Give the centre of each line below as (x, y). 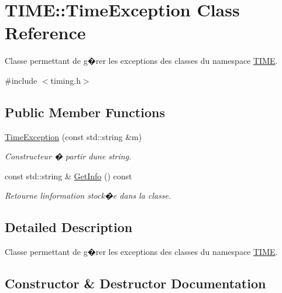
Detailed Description (69, 227)
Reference (45, 33)
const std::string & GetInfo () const (68, 176)
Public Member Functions (85, 112)
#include (21, 80)
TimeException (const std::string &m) (73, 136)
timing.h (66, 80)
